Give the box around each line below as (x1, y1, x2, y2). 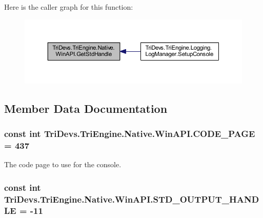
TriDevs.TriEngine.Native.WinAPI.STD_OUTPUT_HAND (4, 192, 259, 205)
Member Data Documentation (4, 100, 168, 116)
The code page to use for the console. (4, 159, 122, 170)
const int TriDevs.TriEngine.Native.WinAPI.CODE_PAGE (4, 127, 255, 140)
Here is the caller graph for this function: (4, 2, 133, 12)
